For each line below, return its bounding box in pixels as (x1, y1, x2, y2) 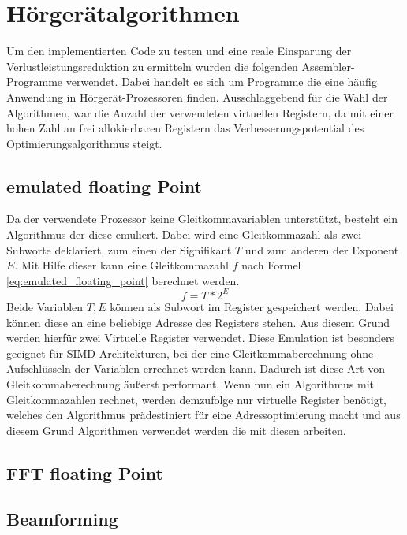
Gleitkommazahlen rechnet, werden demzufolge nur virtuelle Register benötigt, (6, 391, 387, 407)
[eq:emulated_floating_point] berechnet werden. (6, 272, 240, 288)
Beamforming (6, 507, 118, 531)
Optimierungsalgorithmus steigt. (6, 135, 162, 151)
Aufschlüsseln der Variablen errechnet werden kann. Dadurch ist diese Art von (6, 360, 385, 377)
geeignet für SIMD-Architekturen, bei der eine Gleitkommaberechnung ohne (6, 344, 374, 361)
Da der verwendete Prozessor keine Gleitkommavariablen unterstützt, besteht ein (6, 210, 398, 227)
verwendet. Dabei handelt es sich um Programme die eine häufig (65, 73, 377, 90)
